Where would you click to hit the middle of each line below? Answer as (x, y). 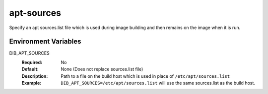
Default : (30, 69)
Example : (32, 83)
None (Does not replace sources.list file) (102, 69)
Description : (35, 76)
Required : (32, 62)
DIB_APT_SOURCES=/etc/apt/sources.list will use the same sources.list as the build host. (158, 83)
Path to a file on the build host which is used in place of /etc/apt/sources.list (145, 76)
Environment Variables (45, 42)
